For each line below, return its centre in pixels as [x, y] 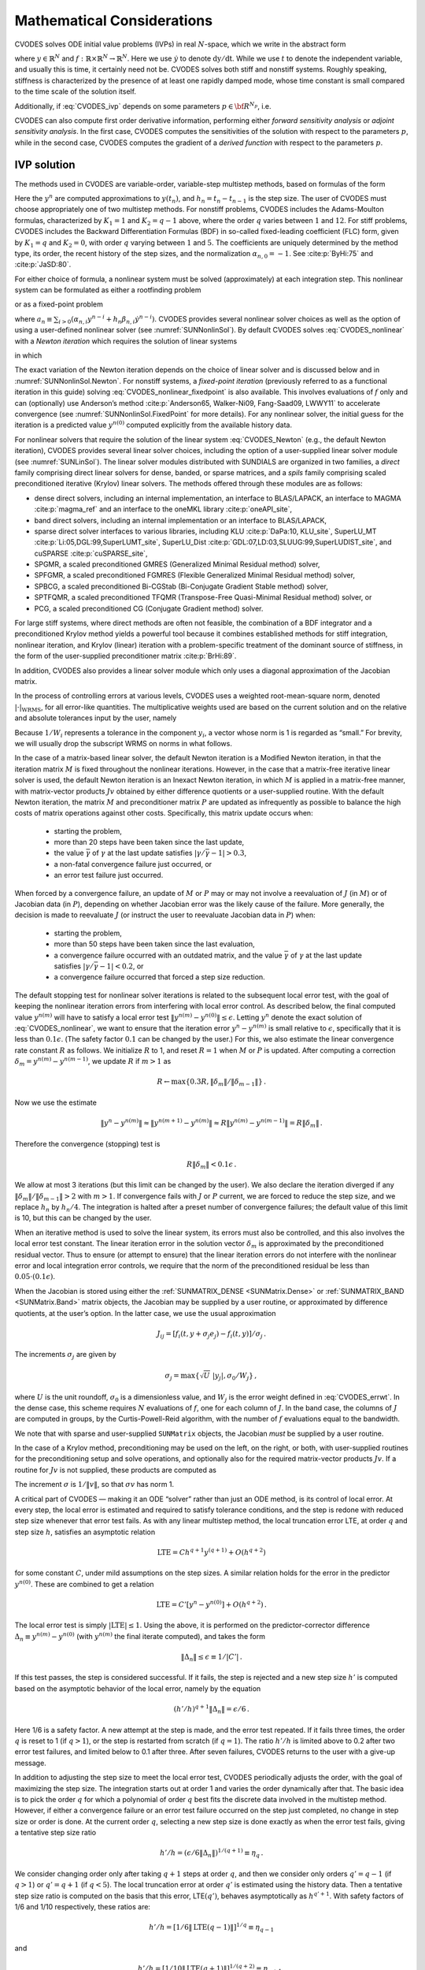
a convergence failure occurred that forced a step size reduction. [159, 977]
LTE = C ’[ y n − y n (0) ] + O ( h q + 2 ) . [212, 1604]
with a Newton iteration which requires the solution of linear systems [126, 341]
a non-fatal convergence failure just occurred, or [133, 864]
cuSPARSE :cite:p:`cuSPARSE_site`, [91, 553]
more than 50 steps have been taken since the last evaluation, [154, 944]
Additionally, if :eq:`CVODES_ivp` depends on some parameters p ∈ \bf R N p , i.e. [143, 105]
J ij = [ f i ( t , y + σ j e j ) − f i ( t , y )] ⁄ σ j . [212, 1334]
